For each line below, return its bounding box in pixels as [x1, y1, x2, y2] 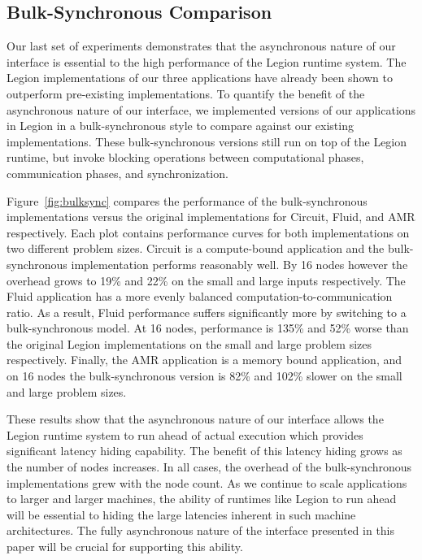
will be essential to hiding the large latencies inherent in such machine [7, 506, 356, 523]
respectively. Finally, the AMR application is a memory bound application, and [7, 351, 402, 368]
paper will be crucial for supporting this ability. [7, 538, 243, 555]
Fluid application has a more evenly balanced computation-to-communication [7, 288, 393, 305]
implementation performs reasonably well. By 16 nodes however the [71, 255, 408, 272]
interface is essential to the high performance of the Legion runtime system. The [7, 53, 407, 70]
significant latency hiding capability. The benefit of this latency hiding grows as [7, 442, 402, 459]
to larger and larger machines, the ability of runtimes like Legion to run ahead [7, 490, 397, 507]
